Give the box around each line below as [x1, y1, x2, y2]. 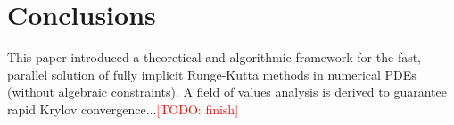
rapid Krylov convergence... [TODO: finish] [7, 99, 239, 118]
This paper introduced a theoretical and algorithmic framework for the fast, [7, 48, 422, 66]
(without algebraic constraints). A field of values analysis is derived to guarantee [7, 82, 447, 101]
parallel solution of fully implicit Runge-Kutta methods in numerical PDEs [7, 65, 417, 83]
